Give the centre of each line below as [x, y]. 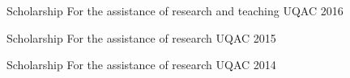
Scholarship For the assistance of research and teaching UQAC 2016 [175, 10]
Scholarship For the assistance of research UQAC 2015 [141, 37]
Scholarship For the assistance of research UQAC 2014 [141, 65]
